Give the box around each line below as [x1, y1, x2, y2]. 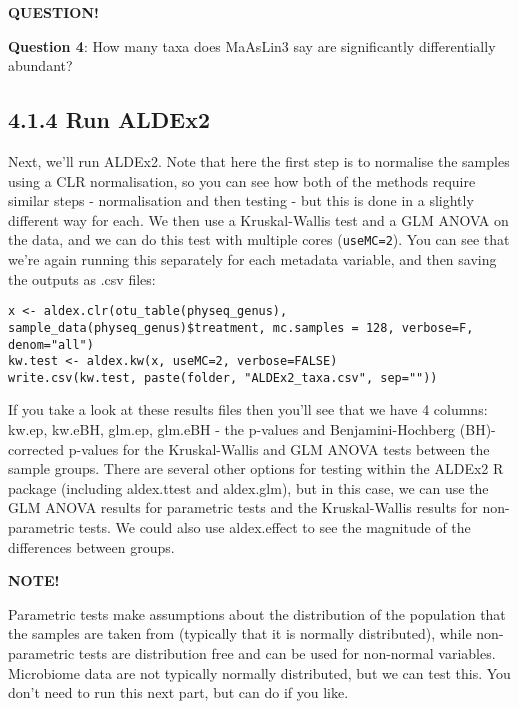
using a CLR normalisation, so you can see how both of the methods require [8, 170, 476, 191]
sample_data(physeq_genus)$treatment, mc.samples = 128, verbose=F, [8, 320, 474, 335]
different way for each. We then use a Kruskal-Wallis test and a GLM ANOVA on [8, 209, 509, 230]
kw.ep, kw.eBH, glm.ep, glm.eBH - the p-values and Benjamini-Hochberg [8, 419, 456, 440]
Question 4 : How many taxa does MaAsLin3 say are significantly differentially [8, 35, 496, 56]
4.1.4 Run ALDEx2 [8, 104, 210, 135]
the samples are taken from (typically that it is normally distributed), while [8, 623, 472, 644]
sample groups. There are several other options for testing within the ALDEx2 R [8, 458, 504, 479]
